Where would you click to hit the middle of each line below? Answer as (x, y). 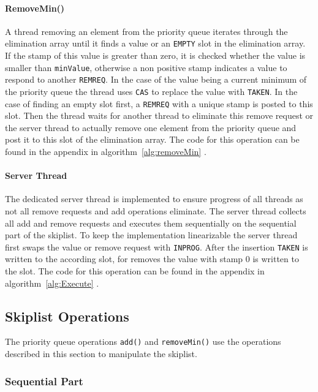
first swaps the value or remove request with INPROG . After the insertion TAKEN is (157, 247)
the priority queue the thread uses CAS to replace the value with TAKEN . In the (151, 91)
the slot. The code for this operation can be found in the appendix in (135, 271)
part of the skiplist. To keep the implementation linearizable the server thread (151, 235)
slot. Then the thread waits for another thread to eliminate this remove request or (159, 115)
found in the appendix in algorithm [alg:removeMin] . (106, 152)
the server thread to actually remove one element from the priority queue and (151, 127)
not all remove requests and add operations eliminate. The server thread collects (156, 211)
